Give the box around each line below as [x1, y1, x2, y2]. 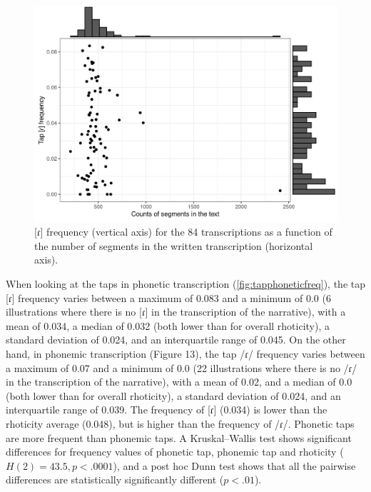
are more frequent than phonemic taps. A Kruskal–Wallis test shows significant [6, 430, 352, 445]
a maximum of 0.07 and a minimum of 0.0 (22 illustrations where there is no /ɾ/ [6, 360, 357, 375]
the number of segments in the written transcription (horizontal [34, 238, 313, 253]
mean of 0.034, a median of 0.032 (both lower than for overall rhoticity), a [6, 318, 330, 333]
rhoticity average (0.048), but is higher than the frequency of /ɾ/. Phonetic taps [6, 416, 355, 431]
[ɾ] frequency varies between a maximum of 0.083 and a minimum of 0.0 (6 [6, 290, 331, 305]
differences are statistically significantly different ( [6, 472, 224, 487]
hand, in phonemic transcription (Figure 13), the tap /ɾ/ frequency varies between [6, 346, 365, 361]
